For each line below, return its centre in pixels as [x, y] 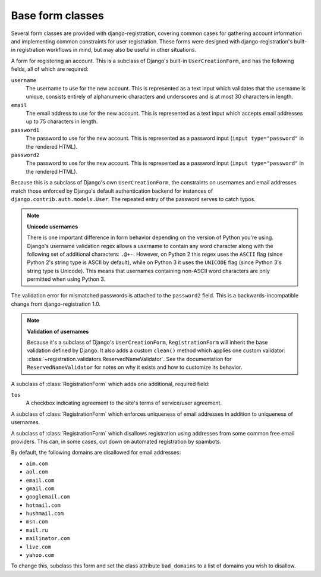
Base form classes [57, 15]
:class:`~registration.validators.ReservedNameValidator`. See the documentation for [129, 359]
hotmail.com [43, 505]
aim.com [37, 463]
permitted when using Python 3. [66, 279]
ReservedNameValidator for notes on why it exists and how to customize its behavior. [135, 367]
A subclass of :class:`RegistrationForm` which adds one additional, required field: [110, 384]
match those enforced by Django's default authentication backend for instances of [112, 191]
